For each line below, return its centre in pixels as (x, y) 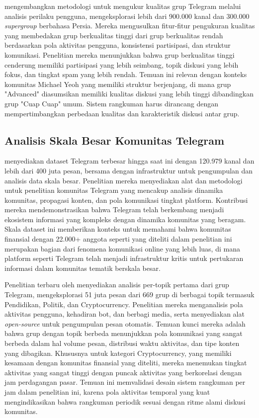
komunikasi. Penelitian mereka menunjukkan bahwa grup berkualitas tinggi (120, 54)
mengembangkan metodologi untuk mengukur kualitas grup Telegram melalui (123, 6)
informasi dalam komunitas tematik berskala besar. (83, 268)
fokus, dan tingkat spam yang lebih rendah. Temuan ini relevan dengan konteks (126, 74)
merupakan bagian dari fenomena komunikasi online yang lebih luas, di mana (122, 248)
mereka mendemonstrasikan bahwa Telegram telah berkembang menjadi (114, 209)
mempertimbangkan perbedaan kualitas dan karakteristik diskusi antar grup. (122, 113)
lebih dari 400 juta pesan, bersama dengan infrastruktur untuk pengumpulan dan (129, 170)
